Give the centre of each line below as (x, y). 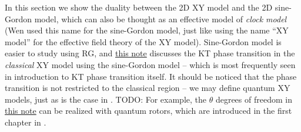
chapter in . (26, 122)
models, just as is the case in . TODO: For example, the (106, 99)
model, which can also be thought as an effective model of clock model (160, 18)
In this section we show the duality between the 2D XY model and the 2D (139, 7)
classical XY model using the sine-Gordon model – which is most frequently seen (150, 64)
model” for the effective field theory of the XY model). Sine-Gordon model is (143, 41)
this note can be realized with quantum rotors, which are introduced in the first (148, 111)
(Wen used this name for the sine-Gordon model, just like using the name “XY (147, 30)
